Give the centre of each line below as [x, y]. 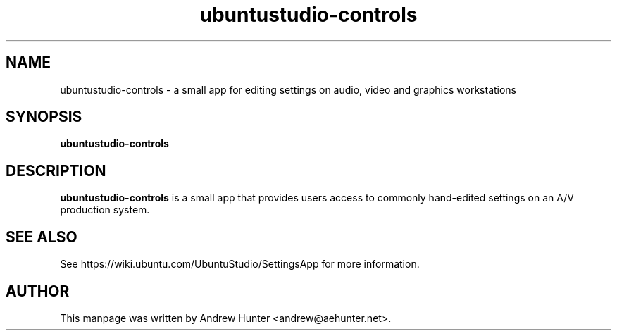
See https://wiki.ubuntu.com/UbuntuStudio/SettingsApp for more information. [240, 264]
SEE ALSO [42, 237]
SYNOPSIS [44, 117]
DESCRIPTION [56, 170]
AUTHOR [38, 291]
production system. [105, 210]
